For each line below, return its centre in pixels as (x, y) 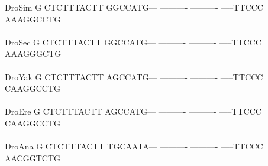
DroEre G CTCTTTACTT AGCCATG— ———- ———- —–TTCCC (133, 111)
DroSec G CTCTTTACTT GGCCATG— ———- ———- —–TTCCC (133, 42)
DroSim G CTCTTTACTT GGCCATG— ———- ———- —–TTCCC (134, 7)
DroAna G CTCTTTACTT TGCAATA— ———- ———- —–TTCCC (134, 146)
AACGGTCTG (33, 157)
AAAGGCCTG (33, 19)
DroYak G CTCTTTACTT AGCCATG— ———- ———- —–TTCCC (134, 77)
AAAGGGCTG (33, 53)
